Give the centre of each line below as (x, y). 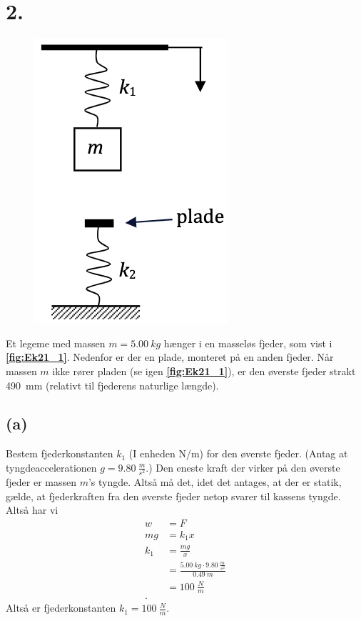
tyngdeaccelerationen (51, 467)
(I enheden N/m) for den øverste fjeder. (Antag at (238, 453)
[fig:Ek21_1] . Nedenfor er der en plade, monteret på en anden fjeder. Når (170, 357)
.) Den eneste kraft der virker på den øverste (243, 467)
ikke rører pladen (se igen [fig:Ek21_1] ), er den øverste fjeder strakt (204, 371)
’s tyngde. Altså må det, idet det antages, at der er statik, (215, 482)
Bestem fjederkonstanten (60, 453)
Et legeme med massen (56, 343)
